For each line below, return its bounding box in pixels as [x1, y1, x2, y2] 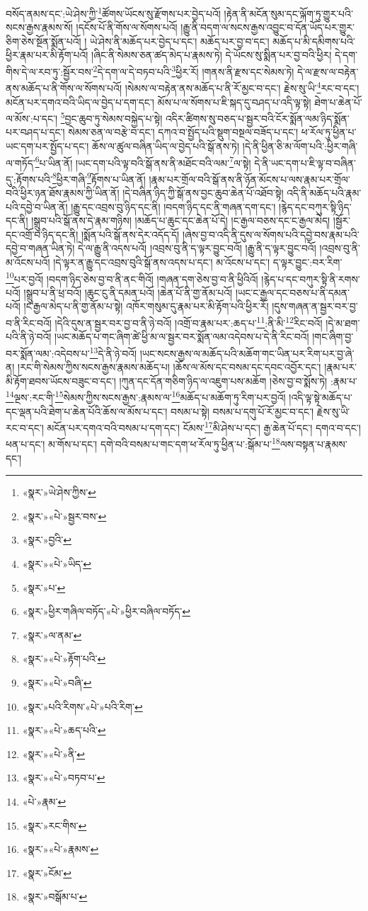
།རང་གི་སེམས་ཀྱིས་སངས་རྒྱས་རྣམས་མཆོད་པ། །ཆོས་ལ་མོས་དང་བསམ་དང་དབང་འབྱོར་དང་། [18, 360, 321, 374]
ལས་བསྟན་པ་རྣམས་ [280, 437, 347, 452]
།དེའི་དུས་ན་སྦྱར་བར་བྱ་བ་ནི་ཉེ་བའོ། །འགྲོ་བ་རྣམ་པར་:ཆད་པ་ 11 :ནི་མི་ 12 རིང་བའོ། [54, 314, 323, 330]
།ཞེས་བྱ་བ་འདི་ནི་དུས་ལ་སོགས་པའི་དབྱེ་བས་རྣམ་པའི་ [182, 227, 360, 241]
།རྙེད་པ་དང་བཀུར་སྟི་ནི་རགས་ [261, 271, 360, 286]
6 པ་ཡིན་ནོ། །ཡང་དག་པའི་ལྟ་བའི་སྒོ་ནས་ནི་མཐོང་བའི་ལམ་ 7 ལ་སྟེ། [35, 153, 251, 170]
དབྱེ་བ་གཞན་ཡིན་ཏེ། [6, 241, 75, 256]
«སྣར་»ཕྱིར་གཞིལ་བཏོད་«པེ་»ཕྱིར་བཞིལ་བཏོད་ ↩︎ [22, 604, 190, 619]
